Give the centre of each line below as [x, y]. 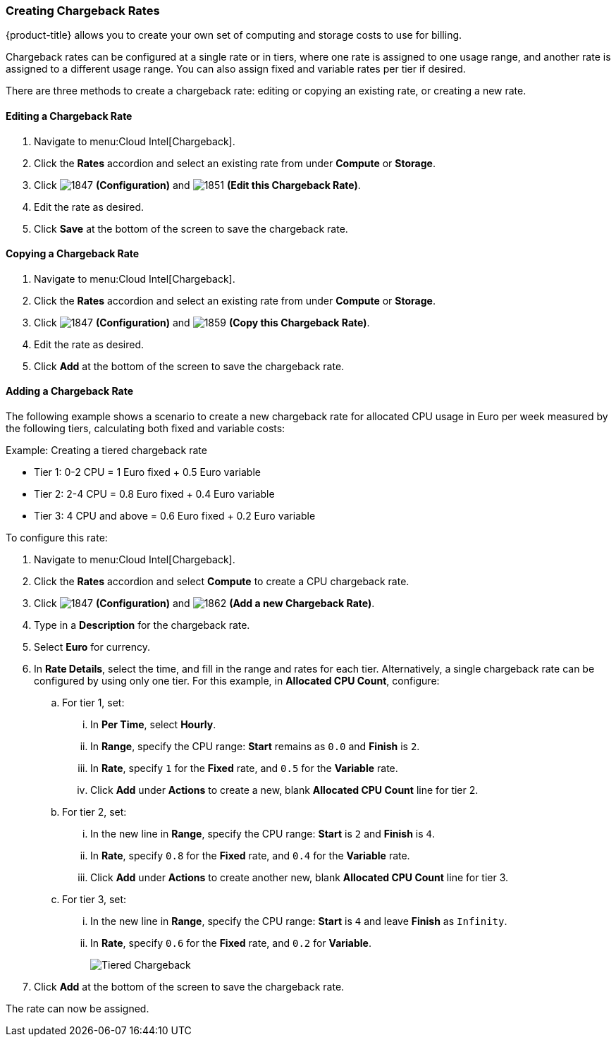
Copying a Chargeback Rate [73, 254]
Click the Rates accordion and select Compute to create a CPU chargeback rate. [222, 582]
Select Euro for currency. [92, 647]
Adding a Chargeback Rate [69, 391]
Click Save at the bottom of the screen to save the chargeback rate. [191, 228]
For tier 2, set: [94, 812]
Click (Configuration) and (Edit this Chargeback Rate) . [197, 185]
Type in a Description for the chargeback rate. [142, 625]
